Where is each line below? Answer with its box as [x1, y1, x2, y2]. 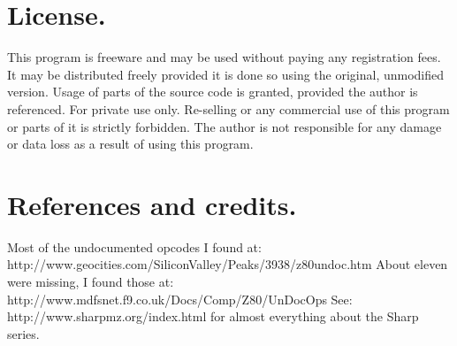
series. [7, 324, 40, 342]
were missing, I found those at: [7, 273, 174, 290]
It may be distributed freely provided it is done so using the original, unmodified [7, 65, 445, 83]
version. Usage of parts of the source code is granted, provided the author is [7, 82, 418, 101]
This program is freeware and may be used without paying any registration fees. [7, 48, 441, 66]
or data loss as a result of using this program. [7, 135, 254, 153]
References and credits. [7, 186, 297, 222]
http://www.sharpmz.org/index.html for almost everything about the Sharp [7, 307, 419, 326]
